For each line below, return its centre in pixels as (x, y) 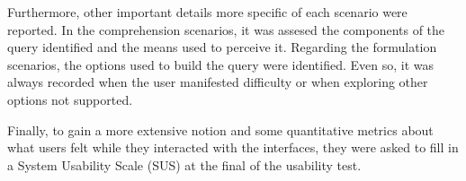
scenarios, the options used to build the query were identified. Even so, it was (221, 64)
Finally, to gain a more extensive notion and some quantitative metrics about (220, 129)
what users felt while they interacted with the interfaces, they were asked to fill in (233, 147)
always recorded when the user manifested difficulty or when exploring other (218, 82)
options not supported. (70, 99)
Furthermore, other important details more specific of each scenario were (207, 12)
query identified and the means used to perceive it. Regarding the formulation (222, 47)
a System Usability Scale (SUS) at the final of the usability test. (184, 164)
